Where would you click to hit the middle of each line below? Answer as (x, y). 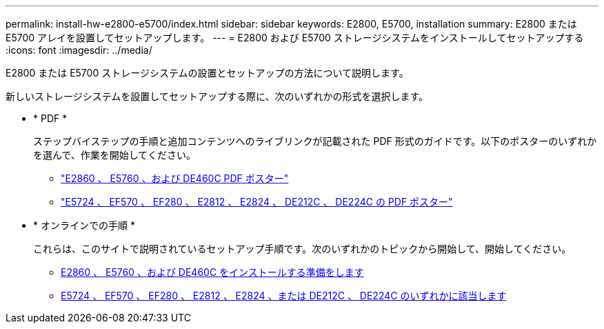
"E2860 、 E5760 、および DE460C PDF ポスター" (175, 178)
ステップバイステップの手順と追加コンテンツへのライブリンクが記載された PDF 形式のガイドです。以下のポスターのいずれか (315, 141)
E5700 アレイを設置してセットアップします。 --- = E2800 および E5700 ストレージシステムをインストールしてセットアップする (295, 38)
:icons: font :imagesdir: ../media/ (79, 50)
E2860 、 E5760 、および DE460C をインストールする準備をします (212, 272)
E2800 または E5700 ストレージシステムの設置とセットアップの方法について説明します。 (207, 73)
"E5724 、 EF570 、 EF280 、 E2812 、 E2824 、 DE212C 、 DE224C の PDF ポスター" (257, 202)
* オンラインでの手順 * (84, 225)
